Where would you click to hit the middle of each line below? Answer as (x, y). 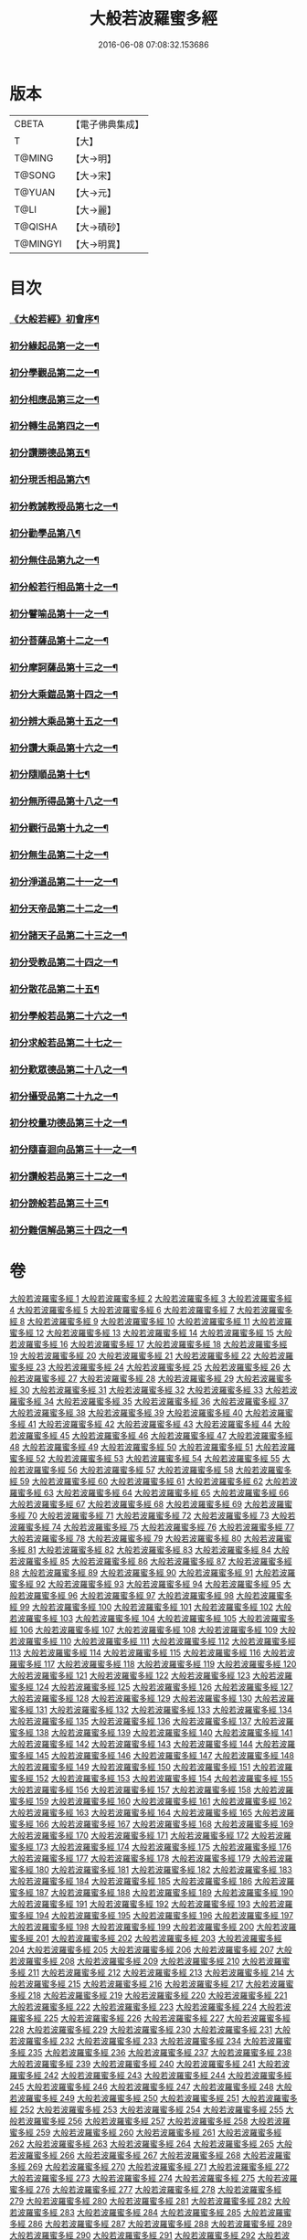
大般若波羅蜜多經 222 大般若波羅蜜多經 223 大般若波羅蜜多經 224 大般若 (146, 2007)
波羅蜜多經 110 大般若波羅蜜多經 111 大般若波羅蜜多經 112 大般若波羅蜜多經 (156, 1641)
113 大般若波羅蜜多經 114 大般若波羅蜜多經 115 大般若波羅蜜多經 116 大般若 (148, 1653)
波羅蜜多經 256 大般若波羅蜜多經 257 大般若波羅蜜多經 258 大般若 (150, 2121)
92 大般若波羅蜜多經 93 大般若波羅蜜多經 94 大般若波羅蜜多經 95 (158, 1584)
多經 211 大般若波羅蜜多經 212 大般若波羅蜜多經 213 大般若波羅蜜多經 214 (147, 1973)
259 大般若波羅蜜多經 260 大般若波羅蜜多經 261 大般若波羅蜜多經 (159, 2133)
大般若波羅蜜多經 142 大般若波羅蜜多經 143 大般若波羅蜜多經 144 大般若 (145, 1744)
